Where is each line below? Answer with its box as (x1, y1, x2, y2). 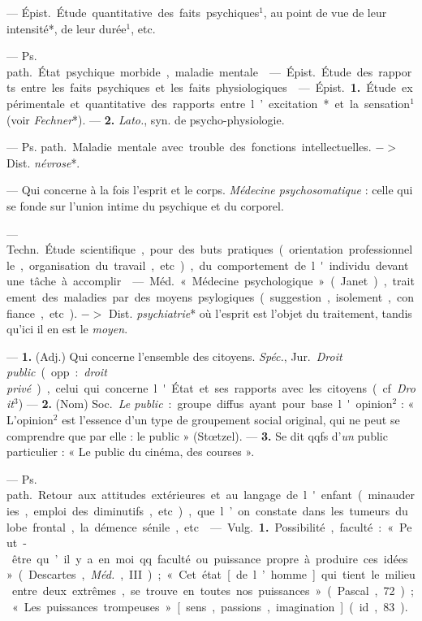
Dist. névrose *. (6, 154, 80, 171)
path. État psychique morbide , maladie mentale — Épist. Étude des (6, 63, 373, 80)
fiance (6, 304, 35, 321)
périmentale (6, 94, 65, 111)
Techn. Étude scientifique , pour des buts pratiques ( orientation (6, 241, 343, 258)
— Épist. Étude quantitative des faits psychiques (6, 4, 260, 20)
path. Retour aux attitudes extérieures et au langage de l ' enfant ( (6, 486, 363, 503)
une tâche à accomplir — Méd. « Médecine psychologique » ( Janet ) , (6, 272, 387, 289)
